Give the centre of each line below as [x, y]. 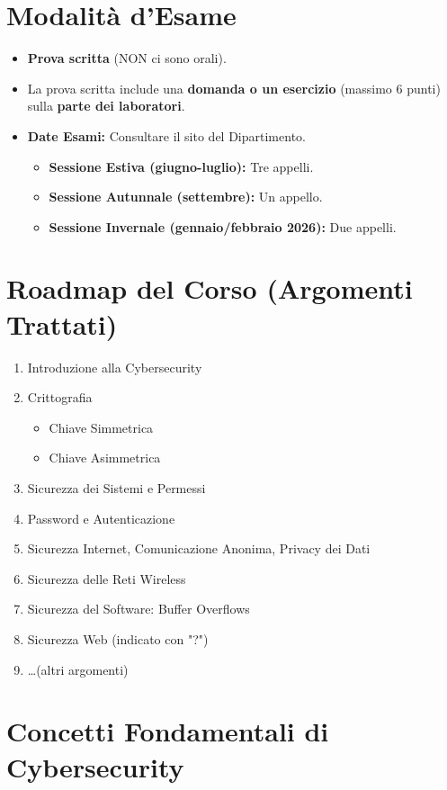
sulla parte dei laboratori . [106, 106]
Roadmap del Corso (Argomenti [210, 288]
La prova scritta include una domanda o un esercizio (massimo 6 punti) [234, 88]
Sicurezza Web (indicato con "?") [118, 638]
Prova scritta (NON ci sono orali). [127, 58]
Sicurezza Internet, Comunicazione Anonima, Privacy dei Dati [199, 548]
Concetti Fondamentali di [168, 731]
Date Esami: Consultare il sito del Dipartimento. [166, 135]
